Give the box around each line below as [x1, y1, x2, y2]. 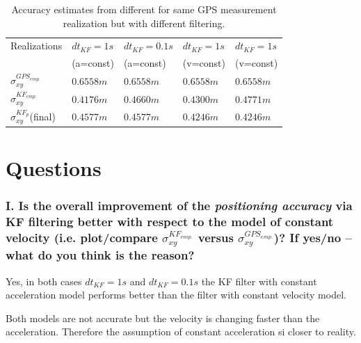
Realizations [10, 38, 63, 53]
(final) [29, 109, 56, 124]
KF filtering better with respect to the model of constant [6, 213, 334, 230]
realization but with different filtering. [63, 15, 225, 30]
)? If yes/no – [273, 229, 352, 246]
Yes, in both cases [6, 273, 82, 288]
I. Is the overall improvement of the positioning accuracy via [6, 197, 353, 214]
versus [198, 229, 234, 246]
